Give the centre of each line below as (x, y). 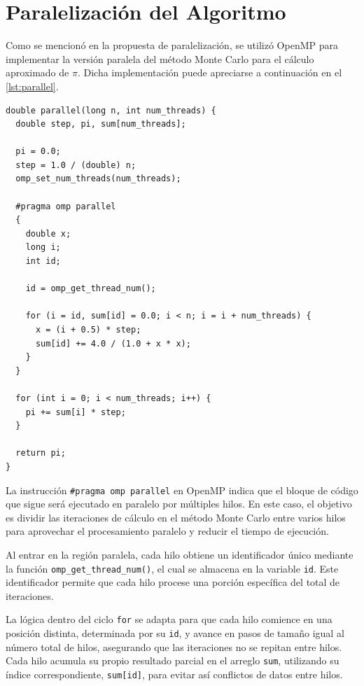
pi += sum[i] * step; (76, 412)
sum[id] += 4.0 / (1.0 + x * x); (113, 343)
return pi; (41, 453)
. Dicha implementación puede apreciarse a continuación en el (210, 72)
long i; (43, 247)
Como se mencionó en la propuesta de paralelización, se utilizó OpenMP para (172, 45)
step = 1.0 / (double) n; (76, 165)
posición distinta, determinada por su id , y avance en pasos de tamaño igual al (175, 633)
